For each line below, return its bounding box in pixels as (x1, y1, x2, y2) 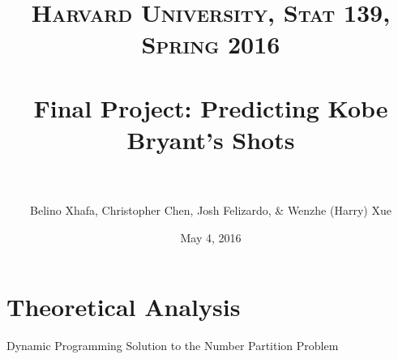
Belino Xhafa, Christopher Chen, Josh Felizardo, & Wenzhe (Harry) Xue (30, 202, 392, 219)
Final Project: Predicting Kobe (33, 91, 388, 124)
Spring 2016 (141, 28, 280, 61)
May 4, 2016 (180, 229, 242, 246)
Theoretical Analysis (6, 290, 241, 323)
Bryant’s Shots (126, 122, 295, 156)
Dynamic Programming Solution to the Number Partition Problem (6, 337, 339, 354)
